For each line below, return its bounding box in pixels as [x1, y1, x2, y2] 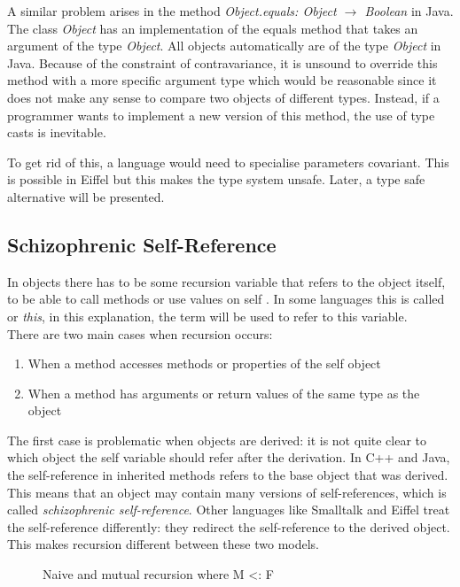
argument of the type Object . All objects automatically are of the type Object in [7, 36, 441, 55]
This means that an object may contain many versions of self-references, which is [7, 483, 447, 501]
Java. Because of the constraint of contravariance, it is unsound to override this [7, 53, 438, 72]
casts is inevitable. [7, 123, 106, 142]
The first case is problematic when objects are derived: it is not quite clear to [7, 430, 427, 449]
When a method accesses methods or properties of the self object [27, 354, 381, 373]
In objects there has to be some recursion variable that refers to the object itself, [7, 272, 446, 290]
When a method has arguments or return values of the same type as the [27, 383, 420, 402]
